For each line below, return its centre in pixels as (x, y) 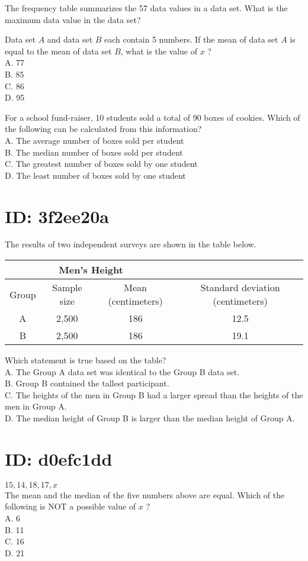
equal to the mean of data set (58, 51)
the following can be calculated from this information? (103, 129)
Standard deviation (240, 288)
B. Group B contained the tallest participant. (87, 383)
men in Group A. (36, 406)
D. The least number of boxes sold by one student (95, 175)
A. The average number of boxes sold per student (94, 140)
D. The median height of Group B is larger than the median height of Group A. (150, 418)
